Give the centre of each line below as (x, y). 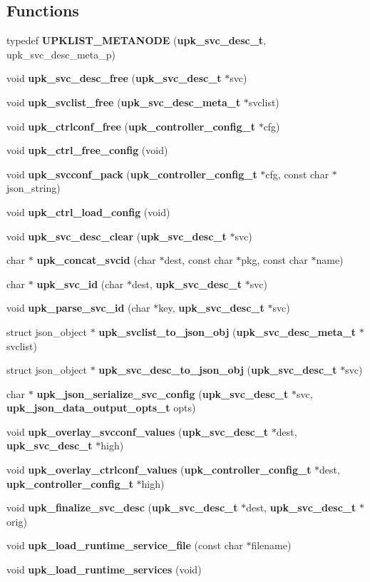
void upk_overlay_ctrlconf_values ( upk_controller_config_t (159, 470)
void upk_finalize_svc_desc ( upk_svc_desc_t (122, 507)
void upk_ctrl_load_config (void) (88, 211)
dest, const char (199, 260)
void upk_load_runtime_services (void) (104, 570)
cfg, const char (297, 174)
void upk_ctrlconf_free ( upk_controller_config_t (131, 126)
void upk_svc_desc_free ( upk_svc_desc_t (114, 78)
